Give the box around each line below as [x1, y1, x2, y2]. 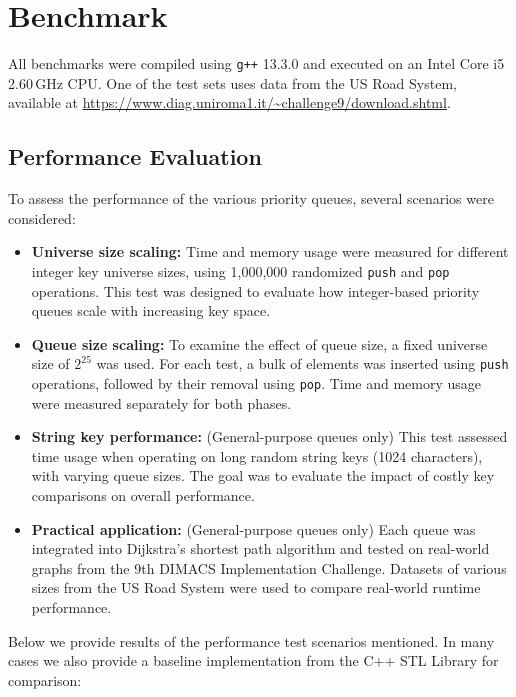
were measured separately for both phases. [31, 392, 292, 413]
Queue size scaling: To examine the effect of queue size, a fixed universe [31, 333, 488, 354]
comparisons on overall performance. [31, 485, 255, 506]
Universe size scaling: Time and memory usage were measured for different [31, 241, 509, 262]
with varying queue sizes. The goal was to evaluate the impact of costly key [31, 465, 495, 486]
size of [31, 353, 70, 374]
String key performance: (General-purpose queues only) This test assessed [31, 426, 508, 447]
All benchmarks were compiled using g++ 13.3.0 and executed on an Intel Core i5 [8, 53, 505, 74]
